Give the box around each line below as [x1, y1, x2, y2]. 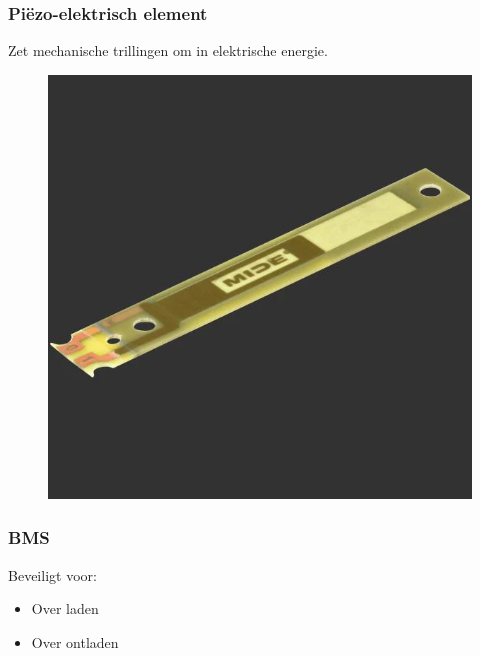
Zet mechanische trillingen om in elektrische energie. [8, 40, 328, 61]
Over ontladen [31, 631, 119, 652]
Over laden [31, 598, 99, 619]
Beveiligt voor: [8, 564, 97, 585]
